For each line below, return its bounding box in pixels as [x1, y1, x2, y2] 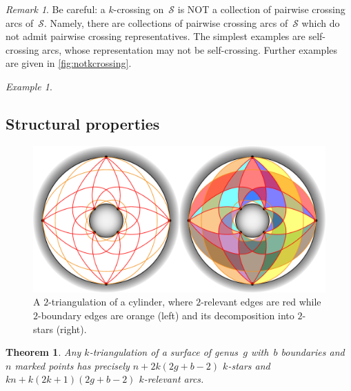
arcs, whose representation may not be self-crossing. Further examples [42, 42, 338, 57]
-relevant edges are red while [201, 294, 321, 309]
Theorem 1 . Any [6, 345, 81, 359]
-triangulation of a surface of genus [89, 345, 239, 359]
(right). [56, 321, 87, 336]
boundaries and [281, 345, 345, 359]
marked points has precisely [14, 358, 130, 372]
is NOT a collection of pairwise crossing [177, 2, 345, 16]
